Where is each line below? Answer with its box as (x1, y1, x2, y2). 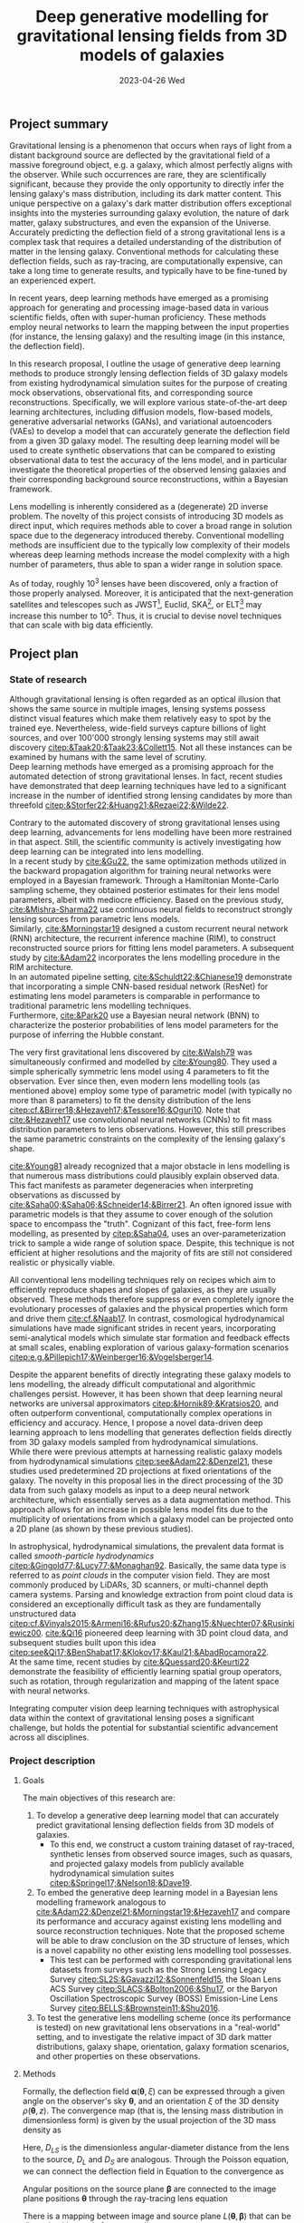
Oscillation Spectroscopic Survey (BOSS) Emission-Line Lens (49, 1993, 279, 2005)
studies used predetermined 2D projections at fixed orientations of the (9, 1466, 271, 1477)
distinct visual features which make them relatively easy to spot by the (9, 713, 271, 724)
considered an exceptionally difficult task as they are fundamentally (9, 1598, 261, 1610)
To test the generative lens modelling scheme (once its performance (35, 2013, 291, 2024)
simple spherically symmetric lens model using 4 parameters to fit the (9, 1066, 270, 1077)
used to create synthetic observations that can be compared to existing (9, 445, 276, 456)
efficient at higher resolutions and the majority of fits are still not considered (9, 1247, 292, 1258)
